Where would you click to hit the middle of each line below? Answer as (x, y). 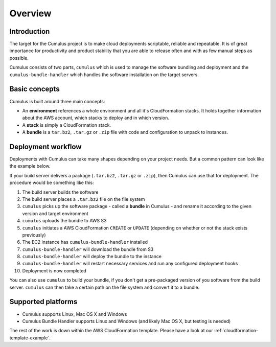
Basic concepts (34, 89)
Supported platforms (43, 302)
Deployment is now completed (54, 270)
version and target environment (55, 213)
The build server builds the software (60, 192)
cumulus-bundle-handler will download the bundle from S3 (88, 249)
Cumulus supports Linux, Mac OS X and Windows (75, 314)
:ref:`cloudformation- (236, 331)
